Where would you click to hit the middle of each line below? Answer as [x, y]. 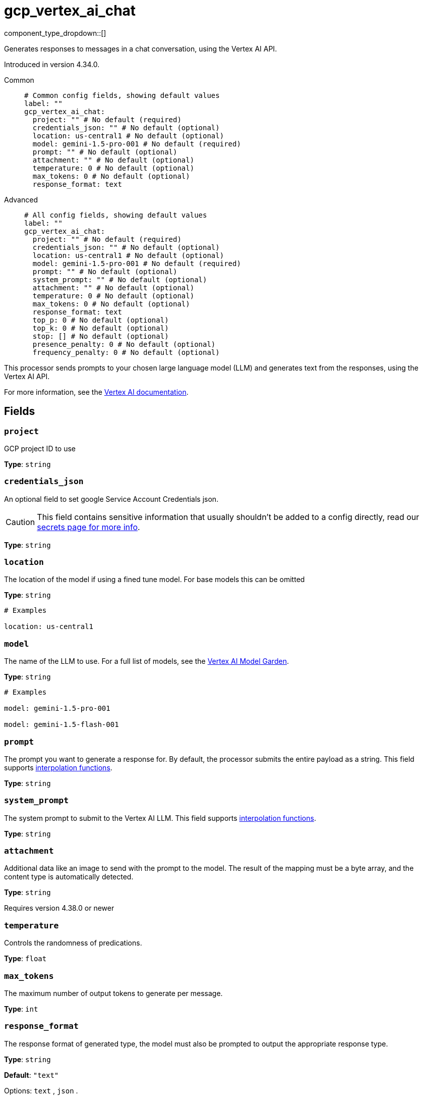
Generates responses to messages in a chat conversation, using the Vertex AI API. [141, 48]
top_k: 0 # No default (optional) [101, 328]
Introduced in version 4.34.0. [52, 64]
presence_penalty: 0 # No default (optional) [124, 344]
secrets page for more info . [88, 527]
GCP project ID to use [40, 448]
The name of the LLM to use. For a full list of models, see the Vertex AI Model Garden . [146, 661]
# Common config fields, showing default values [122, 95]
